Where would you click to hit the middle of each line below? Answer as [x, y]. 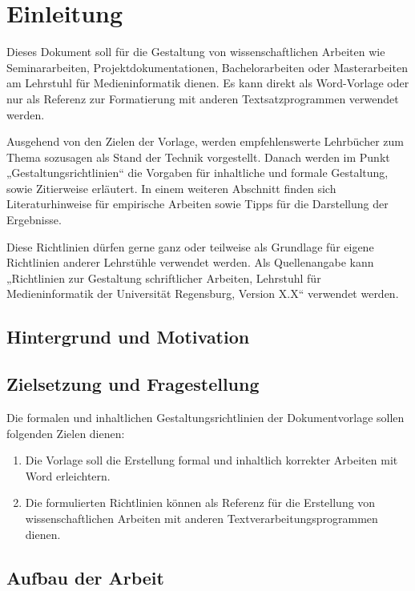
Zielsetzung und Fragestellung [133, 384]
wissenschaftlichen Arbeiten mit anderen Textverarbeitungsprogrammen [201, 518]
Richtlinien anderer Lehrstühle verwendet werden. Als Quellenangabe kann [190, 262]
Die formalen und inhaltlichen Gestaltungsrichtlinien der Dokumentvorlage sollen [205, 418]
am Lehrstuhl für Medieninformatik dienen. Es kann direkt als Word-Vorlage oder [208, 83]
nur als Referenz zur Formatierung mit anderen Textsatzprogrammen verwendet [203, 98]
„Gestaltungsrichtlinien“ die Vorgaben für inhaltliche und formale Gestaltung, [197, 173]
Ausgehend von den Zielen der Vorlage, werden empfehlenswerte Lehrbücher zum [205, 141]
